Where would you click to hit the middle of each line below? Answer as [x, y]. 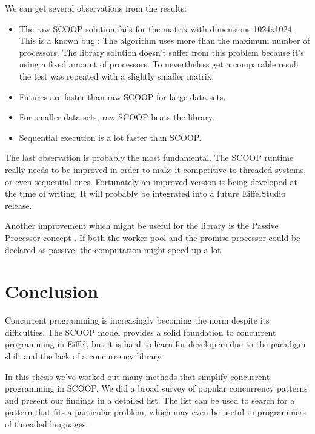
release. [18, 205]
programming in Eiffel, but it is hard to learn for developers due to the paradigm [155, 344]
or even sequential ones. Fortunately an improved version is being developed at [151, 181]
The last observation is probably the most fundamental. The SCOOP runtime [149, 158]
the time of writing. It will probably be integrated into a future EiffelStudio [145, 193]
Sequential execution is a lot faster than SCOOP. [110, 137]
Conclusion [52, 291]
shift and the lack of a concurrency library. [84, 356]
